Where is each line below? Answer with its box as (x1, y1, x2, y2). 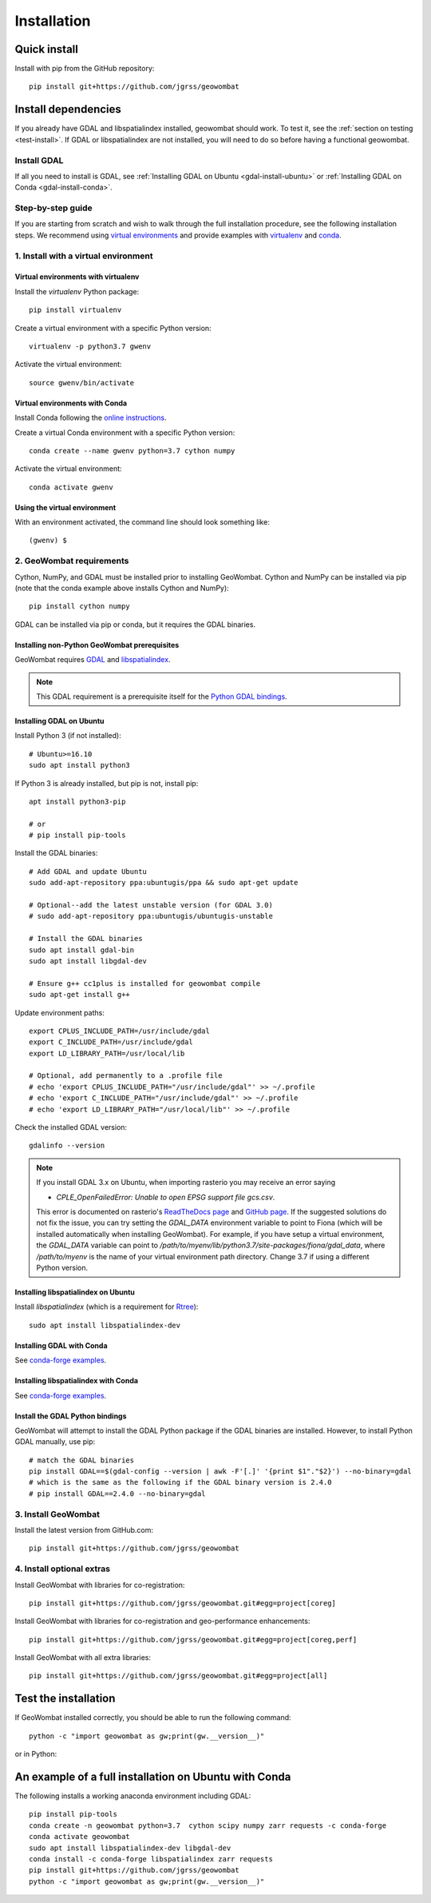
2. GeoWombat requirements (14, 556, 129, 567)
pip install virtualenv (29, 305, 122, 315)
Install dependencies (14, 102, 121, 116)
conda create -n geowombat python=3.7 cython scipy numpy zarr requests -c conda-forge (29, 1821, 387, 1830)
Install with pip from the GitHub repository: (14, 64, 155, 74)
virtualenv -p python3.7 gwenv (29, 341, 152, 351)
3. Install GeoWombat (14, 1508, 100, 1519)
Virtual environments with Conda (14, 398, 128, 408)
